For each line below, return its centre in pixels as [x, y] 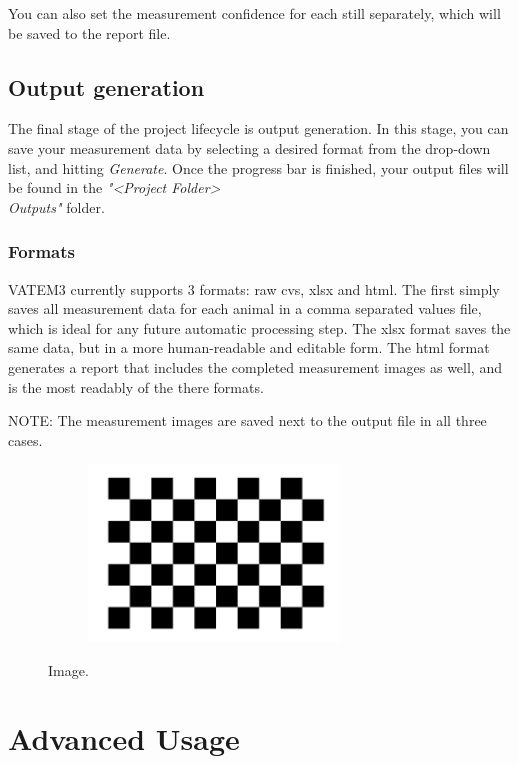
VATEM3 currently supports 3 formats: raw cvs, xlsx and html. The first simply [254, 288]
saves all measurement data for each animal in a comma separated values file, [245, 308]
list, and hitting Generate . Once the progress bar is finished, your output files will [258, 167]
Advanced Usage [124, 738]
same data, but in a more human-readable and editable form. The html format [249, 347]
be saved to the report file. [89, 32]
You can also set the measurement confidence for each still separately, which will [254, 13]
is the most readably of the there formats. [136, 386]
